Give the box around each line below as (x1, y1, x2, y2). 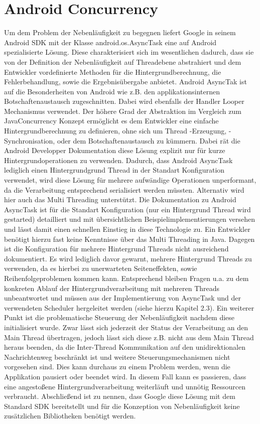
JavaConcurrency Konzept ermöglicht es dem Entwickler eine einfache (4, 115, 219, 126)
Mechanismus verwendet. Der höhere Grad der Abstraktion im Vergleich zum (4, 105, 241, 116)
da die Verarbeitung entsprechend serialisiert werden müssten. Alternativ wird (4, 184, 244, 195)
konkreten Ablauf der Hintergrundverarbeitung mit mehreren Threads (4, 282, 220, 293)
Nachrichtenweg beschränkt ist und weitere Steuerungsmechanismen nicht (4, 351, 230, 362)
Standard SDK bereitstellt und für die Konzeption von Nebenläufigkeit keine (4, 400, 240, 411)
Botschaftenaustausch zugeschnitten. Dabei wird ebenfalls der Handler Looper (4, 96, 244, 106)
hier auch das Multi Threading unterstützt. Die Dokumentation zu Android (4, 194, 236, 205)
